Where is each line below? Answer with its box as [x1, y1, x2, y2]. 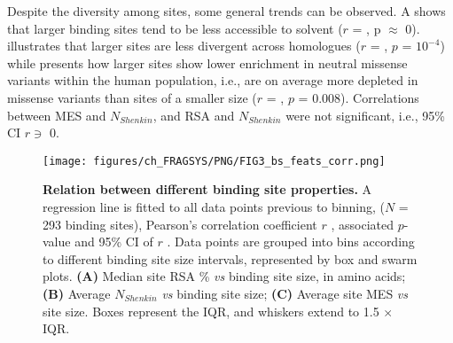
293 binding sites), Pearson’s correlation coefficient [43, 214, 317, 233]
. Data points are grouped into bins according [167, 232, 415, 251]
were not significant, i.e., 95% [285, 105, 445, 124]
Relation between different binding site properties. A [43, 180, 372, 199]
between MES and [7, 105, 106, 124]
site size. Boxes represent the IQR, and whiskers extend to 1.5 [43, 301, 379, 320]
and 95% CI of [74, 232, 153, 251]
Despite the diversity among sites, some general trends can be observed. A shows [7, 2, 446, 19]
